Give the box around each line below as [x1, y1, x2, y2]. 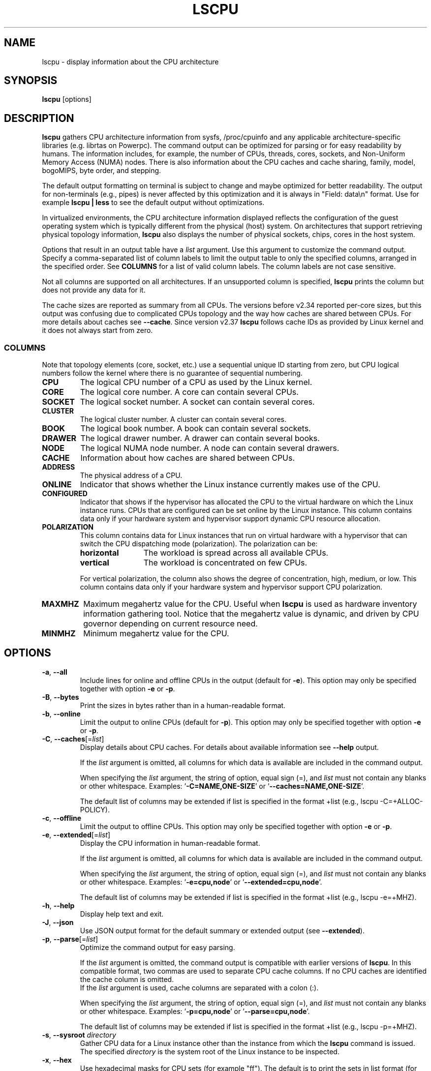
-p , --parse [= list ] [42, 934, 98, 943]
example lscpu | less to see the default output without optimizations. [42, 198, 265, 207]
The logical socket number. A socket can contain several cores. [80, 397, 315, 407]
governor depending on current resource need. [83, 619, 258, 629]
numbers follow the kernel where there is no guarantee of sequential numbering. [42, 369, 303, 378]
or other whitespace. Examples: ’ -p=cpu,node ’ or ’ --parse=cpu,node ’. [80, 1007, 310, 1015]
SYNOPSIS [4, 74, 58, 87]
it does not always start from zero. [42, 326, 153, 335]
